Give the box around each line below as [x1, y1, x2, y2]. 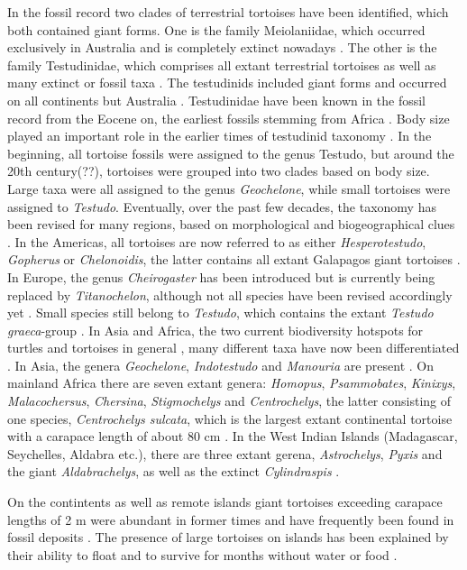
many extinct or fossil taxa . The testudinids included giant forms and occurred [7, 73, 447, 92]
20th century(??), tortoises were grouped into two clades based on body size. [7, 161, 430, 180]
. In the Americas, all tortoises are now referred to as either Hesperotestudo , [7, 232, 426, 251]
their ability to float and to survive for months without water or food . [7, 545, 398, 564]
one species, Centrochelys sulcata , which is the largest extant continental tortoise [7, 409, 453, 427]
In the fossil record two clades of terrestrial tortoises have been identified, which [7, 3, 449, 21]
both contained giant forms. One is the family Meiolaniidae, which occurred [7, 20, 426, 39]
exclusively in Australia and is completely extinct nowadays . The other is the [7, 38, 437, 57]
